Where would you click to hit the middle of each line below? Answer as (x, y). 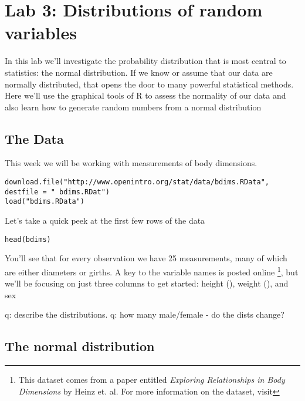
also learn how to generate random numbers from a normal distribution (133, 107)
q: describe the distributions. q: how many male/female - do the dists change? (145, 314)
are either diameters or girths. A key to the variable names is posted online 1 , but (152, 271)
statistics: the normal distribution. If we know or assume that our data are (139, 72)
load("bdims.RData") (45, 202)
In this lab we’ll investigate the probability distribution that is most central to (145, 61)
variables (41, 33)
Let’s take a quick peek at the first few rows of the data (105, 220)
